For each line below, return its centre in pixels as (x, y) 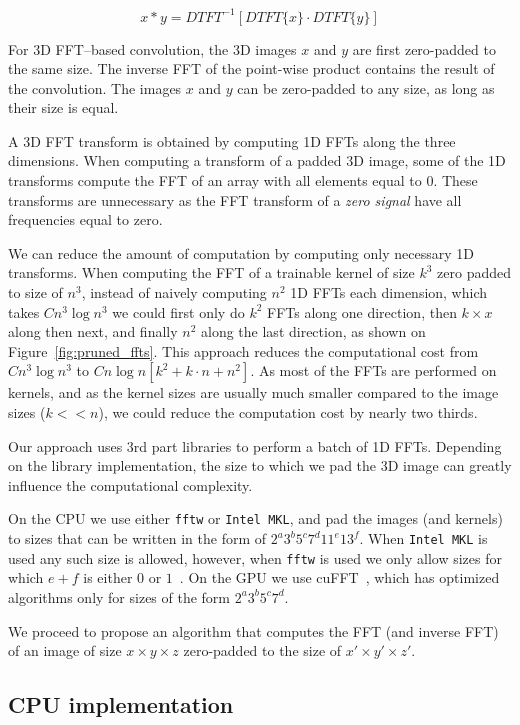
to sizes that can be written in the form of (137, 538)
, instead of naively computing (174, 292)
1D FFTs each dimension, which (389, 292)
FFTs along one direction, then (362, 311)
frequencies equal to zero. (85, 219)
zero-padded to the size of (262, 650)
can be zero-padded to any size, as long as (366, 87)
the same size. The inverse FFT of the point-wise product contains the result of (251, 68)
